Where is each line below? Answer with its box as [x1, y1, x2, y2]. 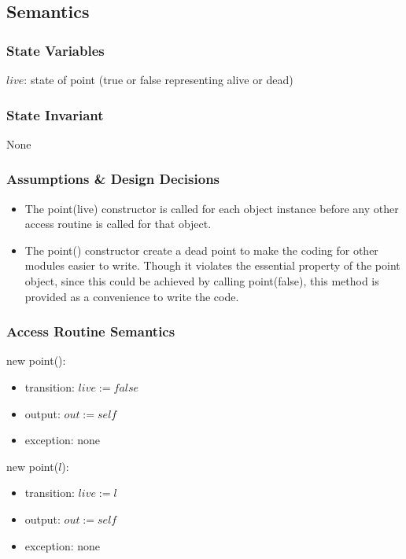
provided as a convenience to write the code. [24, 288, 239, 304]
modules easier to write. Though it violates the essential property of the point [24, 257, 400, 274]
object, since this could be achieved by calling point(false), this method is [24, 273, 379, 289]
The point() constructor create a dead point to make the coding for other [24, 241, 378, 258]
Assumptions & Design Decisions [6, 169, 220, 189]
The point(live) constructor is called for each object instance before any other [24, 200, 399, 216]
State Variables [6, 40, 105, 60]
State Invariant [6, 105, 104, 124]
